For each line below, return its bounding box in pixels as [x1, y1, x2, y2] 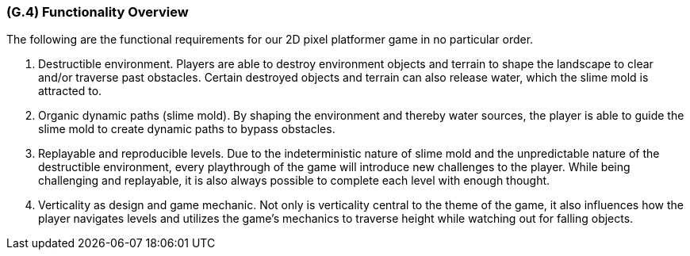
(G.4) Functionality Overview [6, 4, 189, 20]
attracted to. [38, 84, 102, 98]
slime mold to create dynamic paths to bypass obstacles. [38, 122, 335, 136]
